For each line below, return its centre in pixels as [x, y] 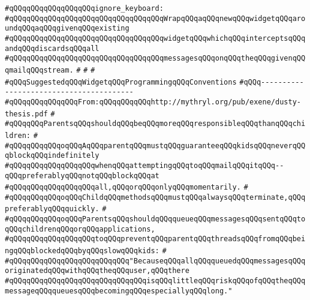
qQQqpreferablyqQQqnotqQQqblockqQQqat [82, 175]
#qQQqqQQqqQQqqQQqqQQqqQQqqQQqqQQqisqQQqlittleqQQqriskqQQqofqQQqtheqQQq [155, 281]
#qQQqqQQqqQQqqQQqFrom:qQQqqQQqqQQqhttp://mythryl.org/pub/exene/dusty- [153, 102]
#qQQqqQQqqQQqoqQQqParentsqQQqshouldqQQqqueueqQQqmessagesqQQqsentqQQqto [155, 219]
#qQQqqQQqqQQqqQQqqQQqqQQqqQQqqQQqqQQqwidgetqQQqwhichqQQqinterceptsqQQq [155, 38]
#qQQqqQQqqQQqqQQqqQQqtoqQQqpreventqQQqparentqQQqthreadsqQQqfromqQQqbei [155, 239]
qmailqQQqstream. [39, 70]
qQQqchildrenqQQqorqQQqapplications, [80, 229]
